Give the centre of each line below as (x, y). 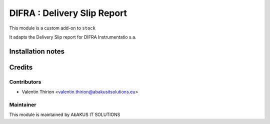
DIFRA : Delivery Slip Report (68, 13)
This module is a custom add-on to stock (52, 28)
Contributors (25, 81)
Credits (21, 67)
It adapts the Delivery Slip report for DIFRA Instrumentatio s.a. (73, 37)
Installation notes (37, 51)
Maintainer (23, 104)
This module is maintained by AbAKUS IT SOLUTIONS (65, 114)
